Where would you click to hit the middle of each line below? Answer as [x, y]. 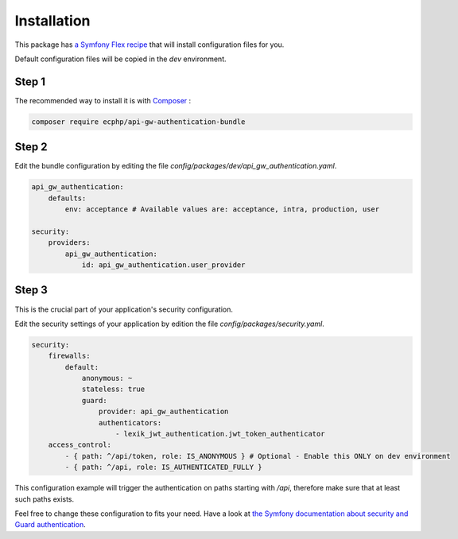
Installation [52, 21]
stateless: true [113, 389]
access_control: [80, 445]
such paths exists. [45, 499]
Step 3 [31, 290]
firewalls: [69, 356]
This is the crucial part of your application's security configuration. [124, 309]
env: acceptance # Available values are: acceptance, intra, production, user [222, 209]
